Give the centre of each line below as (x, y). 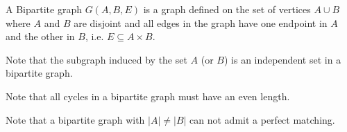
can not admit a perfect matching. (262, 119)
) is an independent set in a (283, 59)
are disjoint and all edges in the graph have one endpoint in (201, 22)
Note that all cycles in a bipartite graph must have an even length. (148, 96)
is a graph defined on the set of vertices (227, 9)
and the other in (40, 36)
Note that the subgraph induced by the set (96, 59)
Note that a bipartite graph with (75, 119)
